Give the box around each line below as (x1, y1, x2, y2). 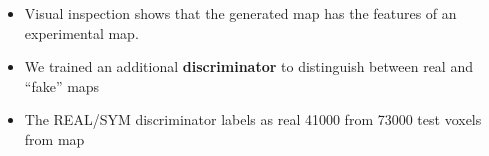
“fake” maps (24, 75, 100, 96)
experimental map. (24, 22, 139, 43)
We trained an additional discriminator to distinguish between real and (24, 56, 473, 77)
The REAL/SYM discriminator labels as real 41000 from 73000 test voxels (24, 109, 482, 130)
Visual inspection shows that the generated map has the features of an (24, 3, 457, 23)
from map (24, 128, 85, 149)
